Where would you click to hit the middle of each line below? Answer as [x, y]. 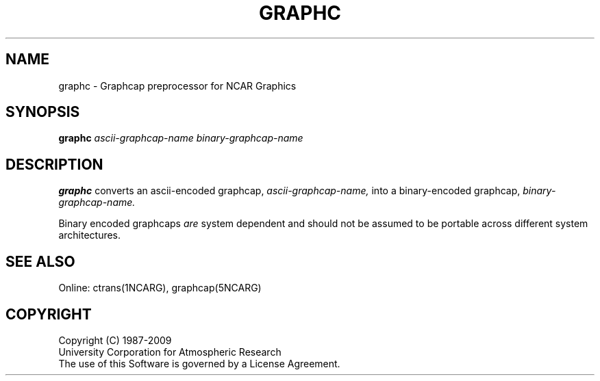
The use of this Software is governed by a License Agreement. [199, 363]
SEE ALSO [40, 261]
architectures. [90, 235]
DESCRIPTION [54, 164]
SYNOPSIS [43, 112]
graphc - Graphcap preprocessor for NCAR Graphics [177, 86]
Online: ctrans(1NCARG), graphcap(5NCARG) [160, 288]
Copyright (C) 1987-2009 [115, 340]
